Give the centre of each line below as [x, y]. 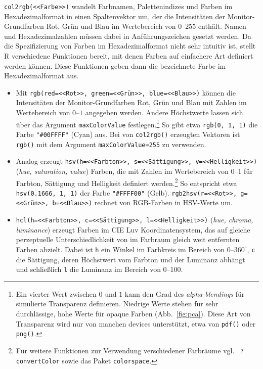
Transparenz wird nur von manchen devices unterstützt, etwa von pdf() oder [136, 323]
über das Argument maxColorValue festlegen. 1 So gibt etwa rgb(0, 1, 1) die [137, 123]
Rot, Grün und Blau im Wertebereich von [111, 26]
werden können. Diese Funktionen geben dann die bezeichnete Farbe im [115, 65]
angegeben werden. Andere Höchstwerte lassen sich [164, 112]
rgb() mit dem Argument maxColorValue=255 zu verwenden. [111, 144]
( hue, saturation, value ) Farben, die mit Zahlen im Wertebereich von [122, 171]
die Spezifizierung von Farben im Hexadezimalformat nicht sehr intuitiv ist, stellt [130, 46]
